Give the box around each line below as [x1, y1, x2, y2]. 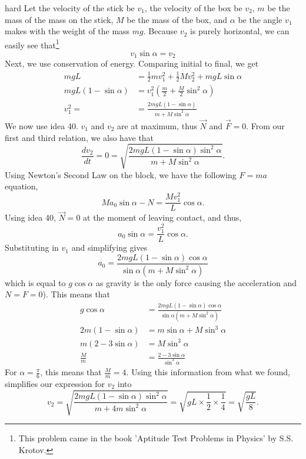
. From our [246, 119, 285, 132]
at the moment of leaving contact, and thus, [83, 211, 242, 224]
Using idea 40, [5, 211, 56, 224]
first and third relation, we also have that [5, 131, 154, 143]
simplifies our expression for [5, 377, 105, 389]
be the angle [238, 13, 282, 25]
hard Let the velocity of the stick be [5, 2, 135, 14]
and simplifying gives [71, 241, 148, 254]
